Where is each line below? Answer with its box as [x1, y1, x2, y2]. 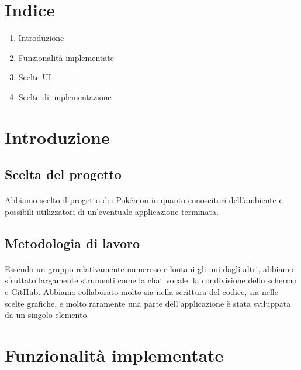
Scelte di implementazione [18, 90, 112, 102]
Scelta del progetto [5, 165, 122, 183]
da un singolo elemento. [5, 309, 89, 321]
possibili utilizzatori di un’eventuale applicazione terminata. [5, 205, 219, 217]
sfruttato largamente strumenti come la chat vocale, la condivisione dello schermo [5, 274, 297, 286]
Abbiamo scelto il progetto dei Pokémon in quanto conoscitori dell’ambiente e [5, 194, 283, 206]
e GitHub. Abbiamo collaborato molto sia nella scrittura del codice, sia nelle [5, 286, 278, 297]
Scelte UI [18, 71, 51, 83]
